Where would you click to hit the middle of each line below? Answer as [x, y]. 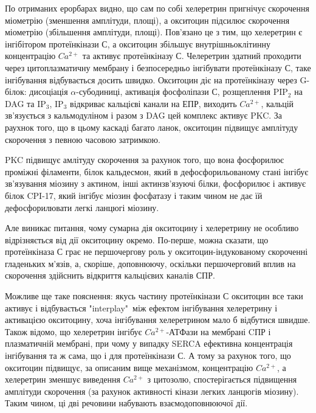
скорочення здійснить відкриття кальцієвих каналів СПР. [110, 275]
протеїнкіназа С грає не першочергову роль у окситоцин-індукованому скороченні [156, 252]
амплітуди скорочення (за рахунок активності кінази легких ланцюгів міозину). [152, 391]
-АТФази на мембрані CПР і [218, 331]
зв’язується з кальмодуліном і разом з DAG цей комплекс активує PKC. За [144, 115]
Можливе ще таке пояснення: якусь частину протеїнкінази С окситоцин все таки [154, 296]
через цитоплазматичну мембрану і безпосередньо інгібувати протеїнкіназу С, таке [158, 67]
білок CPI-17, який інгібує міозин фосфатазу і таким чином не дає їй [134, 195]
